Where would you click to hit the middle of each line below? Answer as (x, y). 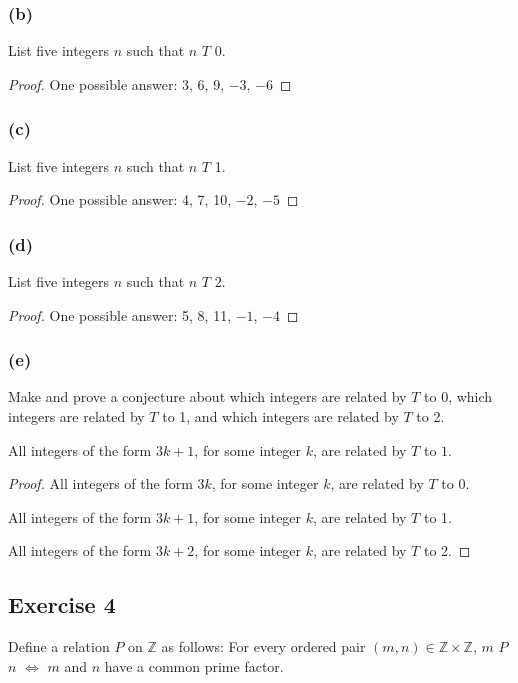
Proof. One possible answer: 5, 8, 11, (120, 314)
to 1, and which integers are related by (280, 416)
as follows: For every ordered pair (263, 646)
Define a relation (59, 646)
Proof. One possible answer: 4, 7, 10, (120, 199)
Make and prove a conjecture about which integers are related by (207, 396)
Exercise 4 (62, 604)
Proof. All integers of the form (100, 483)
